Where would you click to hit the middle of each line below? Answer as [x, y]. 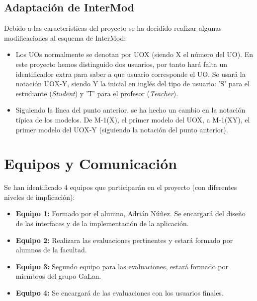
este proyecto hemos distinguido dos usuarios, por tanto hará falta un [122, 64]
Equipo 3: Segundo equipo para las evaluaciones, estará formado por [122, 266]
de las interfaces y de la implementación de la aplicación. [102, 223]
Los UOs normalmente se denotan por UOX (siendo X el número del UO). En [134, 54]
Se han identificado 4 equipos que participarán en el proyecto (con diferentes [121, 187]
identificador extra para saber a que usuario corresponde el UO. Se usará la [130, 74]
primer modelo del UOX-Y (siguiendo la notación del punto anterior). [122, 129]
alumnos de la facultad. [51, 250]
